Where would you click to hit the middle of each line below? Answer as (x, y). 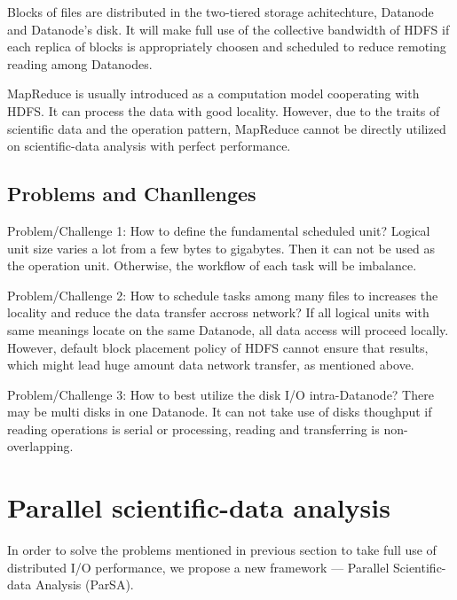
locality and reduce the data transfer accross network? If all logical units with (218, 312)
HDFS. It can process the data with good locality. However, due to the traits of (224, 110)
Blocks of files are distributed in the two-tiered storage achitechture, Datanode (221, 12)
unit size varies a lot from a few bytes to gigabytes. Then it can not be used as (221, 248)
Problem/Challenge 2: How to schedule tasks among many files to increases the (223, 295)
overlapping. (40, 446)
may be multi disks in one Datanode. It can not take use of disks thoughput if (220, 412)
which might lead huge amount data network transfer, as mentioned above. (211, 365)
